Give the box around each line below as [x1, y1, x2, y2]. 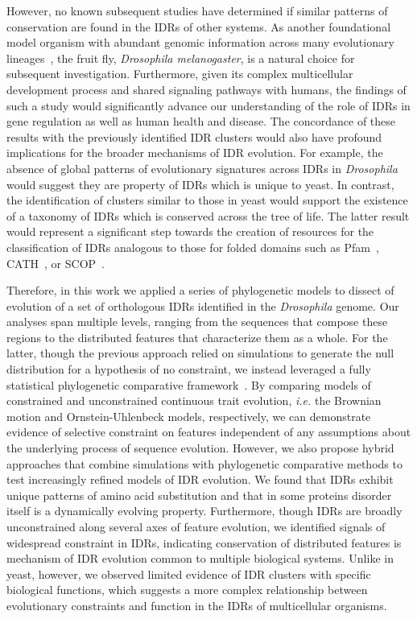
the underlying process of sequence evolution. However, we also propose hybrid [6, 439, 394, 456]
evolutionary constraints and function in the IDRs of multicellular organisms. [6, 596, 387, 613]
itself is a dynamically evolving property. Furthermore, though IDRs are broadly [6, 502, 403, 519]
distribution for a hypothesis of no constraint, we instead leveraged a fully [6, 361, 371, 378]
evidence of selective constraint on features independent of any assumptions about [6, 423, 411, 440]
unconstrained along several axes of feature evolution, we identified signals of [6, 518, 386, 534]
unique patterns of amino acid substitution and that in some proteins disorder [6, 486, 392, 503]
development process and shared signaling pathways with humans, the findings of [6, 80, 407, 97]
